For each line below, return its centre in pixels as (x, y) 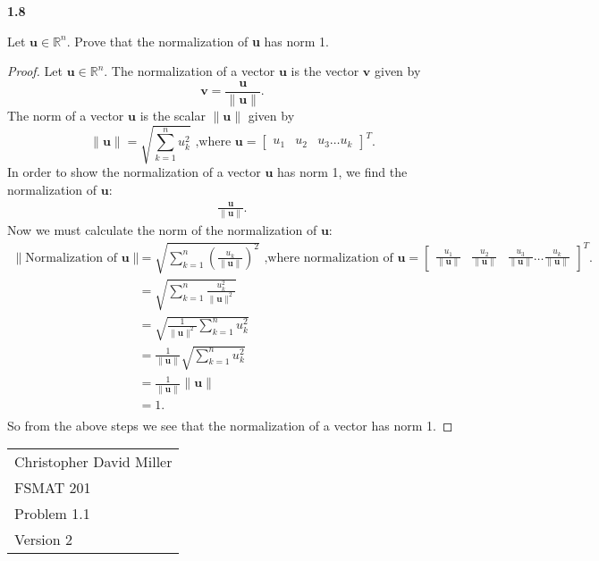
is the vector (325, 71)
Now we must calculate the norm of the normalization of (162, 230)
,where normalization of (329, 258)
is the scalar (173, 115)
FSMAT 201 (53, 488)
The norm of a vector (66, 115)
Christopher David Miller (93, 462)
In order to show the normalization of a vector (134, 171)
